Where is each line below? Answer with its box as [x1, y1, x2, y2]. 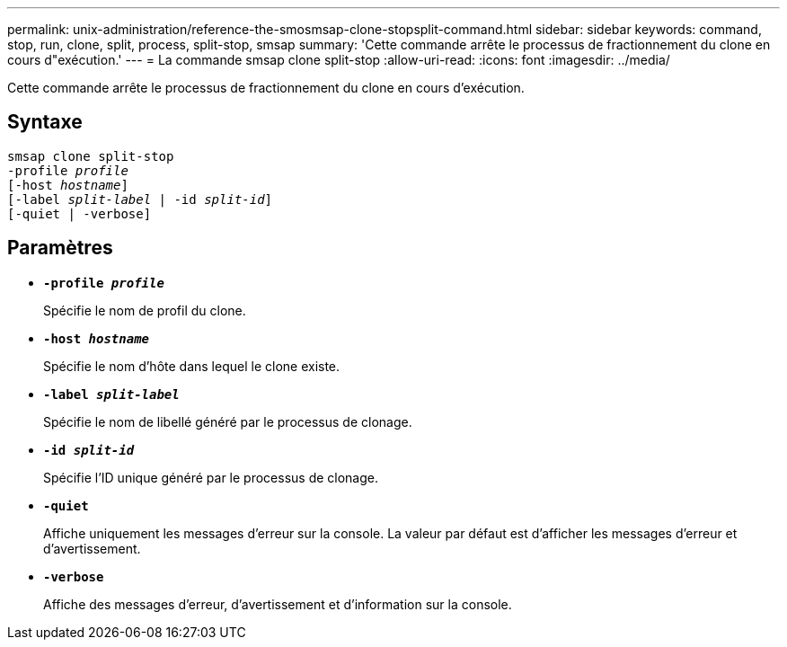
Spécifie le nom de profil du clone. [43, 302, 246, 318]
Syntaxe [7, 111, 83, 134]
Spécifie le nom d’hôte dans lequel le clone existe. [43, 358, 340, 374]
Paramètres [7, 236, 113, 260]
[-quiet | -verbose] [7, 206, 152, 221]
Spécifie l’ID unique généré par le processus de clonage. [43, 469, 379, 485]
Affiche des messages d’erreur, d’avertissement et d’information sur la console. [43, 596, 512, 612]
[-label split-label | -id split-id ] [7, 191, 273, 207]
